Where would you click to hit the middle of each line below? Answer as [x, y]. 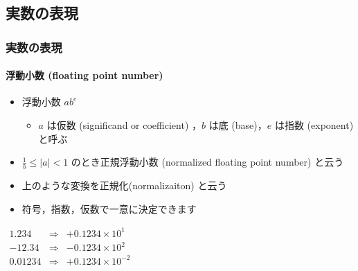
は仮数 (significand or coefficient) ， [124, 125]
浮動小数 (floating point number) [84, 75]
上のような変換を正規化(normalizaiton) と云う [124, 185]
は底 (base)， [238, 125]
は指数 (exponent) [314, 125]
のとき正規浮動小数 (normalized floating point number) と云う [207, 162]
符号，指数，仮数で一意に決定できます [109, 208]
